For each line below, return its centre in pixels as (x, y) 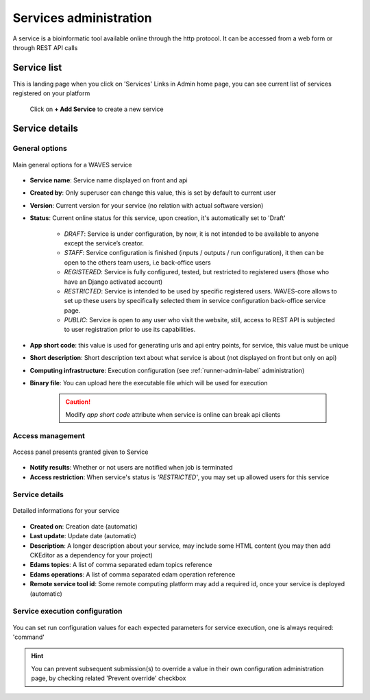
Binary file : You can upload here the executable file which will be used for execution (149, 383)
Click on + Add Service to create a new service (97, 109)
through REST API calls (45, 47)
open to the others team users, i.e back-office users (138, 262)
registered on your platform (51, 93)
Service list (37, 68)
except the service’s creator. (104, 243)
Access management (49, 435)
